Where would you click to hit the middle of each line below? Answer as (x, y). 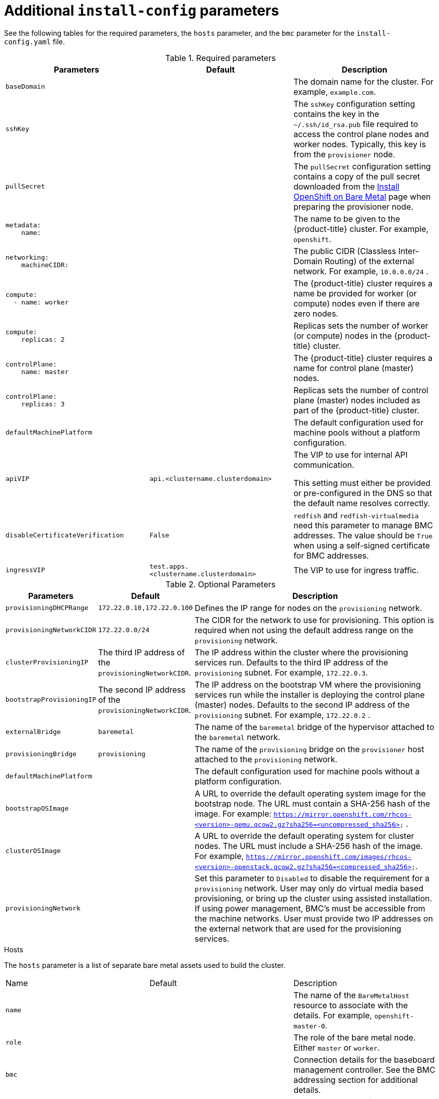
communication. (324, 465)
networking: (27, 257)
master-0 (309, 1026)
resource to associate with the (351, 1005)
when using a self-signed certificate (361, 545)
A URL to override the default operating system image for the (310, 793)
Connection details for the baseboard (364, 1059)
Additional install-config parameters (142, 11)
